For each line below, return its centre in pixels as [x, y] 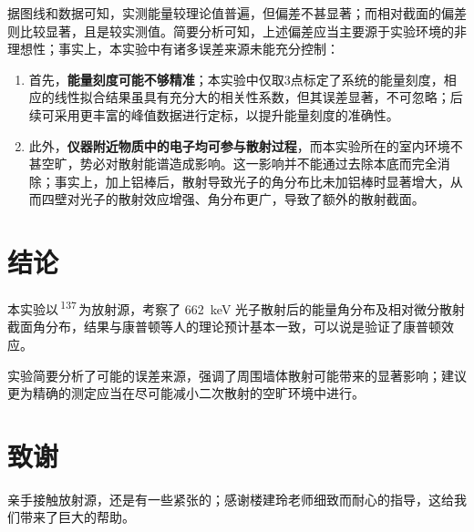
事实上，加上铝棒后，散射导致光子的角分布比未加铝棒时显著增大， [252, 181]
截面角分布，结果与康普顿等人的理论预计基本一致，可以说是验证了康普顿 [224, 327]
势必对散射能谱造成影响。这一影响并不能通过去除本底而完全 [258, 164]
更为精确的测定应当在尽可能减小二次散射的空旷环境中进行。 [186, 393]
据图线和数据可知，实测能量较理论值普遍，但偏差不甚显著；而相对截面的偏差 [237, 13]
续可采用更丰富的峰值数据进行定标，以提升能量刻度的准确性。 [214, 114]
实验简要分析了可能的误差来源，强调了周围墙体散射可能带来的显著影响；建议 [237, 375]
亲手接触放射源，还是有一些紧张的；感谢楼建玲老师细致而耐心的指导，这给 [231, 499]
